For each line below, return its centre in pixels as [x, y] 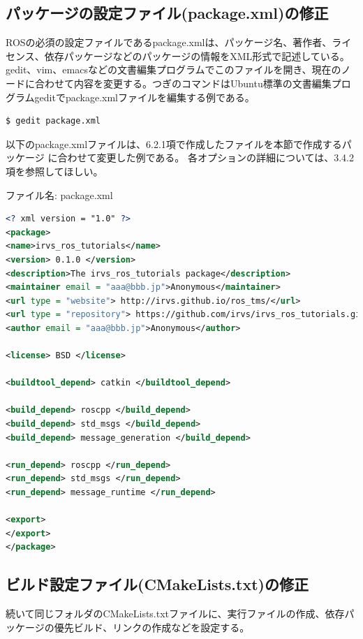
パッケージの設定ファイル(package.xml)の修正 [167, 13]
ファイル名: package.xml [59, 194]
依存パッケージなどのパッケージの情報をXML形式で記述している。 [197, 56]
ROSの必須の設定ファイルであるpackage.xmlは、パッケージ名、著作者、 [169, 42]
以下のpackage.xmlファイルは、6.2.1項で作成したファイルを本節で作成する [174, 144]
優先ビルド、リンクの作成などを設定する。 [152, 627]
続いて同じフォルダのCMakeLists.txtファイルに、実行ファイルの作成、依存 [175, 614]
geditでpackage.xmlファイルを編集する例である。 [145, 97]
